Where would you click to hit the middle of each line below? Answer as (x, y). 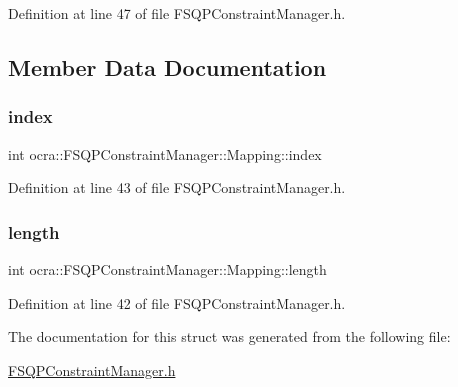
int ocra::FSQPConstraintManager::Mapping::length (167, 269)
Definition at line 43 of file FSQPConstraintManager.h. (177, 187)
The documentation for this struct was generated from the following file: (229, 336)
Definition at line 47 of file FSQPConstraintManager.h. (177, 13)
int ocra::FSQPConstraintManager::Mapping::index (165, 153)
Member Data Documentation (167, 66)
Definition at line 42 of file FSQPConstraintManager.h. (177, 302)
